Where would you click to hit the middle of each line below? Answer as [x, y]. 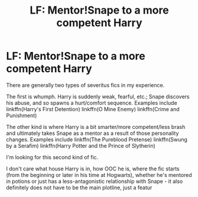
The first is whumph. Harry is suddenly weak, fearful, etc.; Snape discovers [98, 96]
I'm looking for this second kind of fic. [52, 157]
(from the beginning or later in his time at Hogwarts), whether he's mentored [99, 175]
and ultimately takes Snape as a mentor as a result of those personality [92, 133]
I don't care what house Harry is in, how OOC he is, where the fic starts [93, 169]
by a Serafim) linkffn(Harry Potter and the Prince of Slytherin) [81, 146]
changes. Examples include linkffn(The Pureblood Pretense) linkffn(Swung [97, 139]
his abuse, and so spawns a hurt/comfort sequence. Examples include [92, 103]
